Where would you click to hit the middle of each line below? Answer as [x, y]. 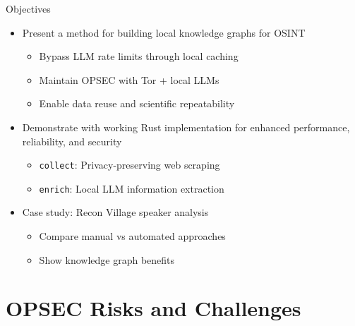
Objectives [28, 8]
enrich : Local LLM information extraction [132, 188]
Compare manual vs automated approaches [132, 236]
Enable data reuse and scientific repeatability [137, 103]
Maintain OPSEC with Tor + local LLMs [129, 79]
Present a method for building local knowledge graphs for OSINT [164, 32]
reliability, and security [72, 141]
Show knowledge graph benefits [107, 259]
